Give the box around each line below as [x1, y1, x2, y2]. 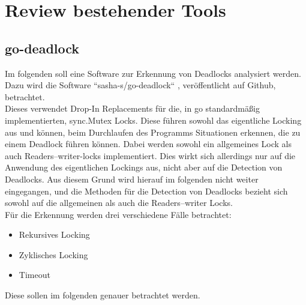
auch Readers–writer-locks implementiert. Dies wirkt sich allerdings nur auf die [5, 149, 296, 162]
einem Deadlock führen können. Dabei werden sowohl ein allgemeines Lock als [5, 137, 292, 150]
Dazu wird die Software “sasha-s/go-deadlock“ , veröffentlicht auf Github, [5, 79, 276, 91]
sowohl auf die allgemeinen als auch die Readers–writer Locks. [5, 196, 233, 209]
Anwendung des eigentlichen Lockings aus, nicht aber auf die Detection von [5, 161, 283, 174]
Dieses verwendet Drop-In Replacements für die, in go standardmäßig [5, 102, 260, 115]
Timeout [19, 268, 50, 281]
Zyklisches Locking [19, 248, 88, 261]
